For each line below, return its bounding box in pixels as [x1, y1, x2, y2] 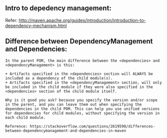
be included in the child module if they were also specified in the [5, 84, 153, 89]
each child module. [5, 115, 46, 120]
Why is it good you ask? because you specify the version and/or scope [5, 97, 157, 102]
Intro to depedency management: [5, 4, 111, 12]
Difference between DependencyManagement [5, 37, 153, 45]
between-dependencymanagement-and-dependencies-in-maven [5, 128, 126, 133]
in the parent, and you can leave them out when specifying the [5, 102, 142, 107]
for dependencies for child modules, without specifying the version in [5, 110, 160, 115]
